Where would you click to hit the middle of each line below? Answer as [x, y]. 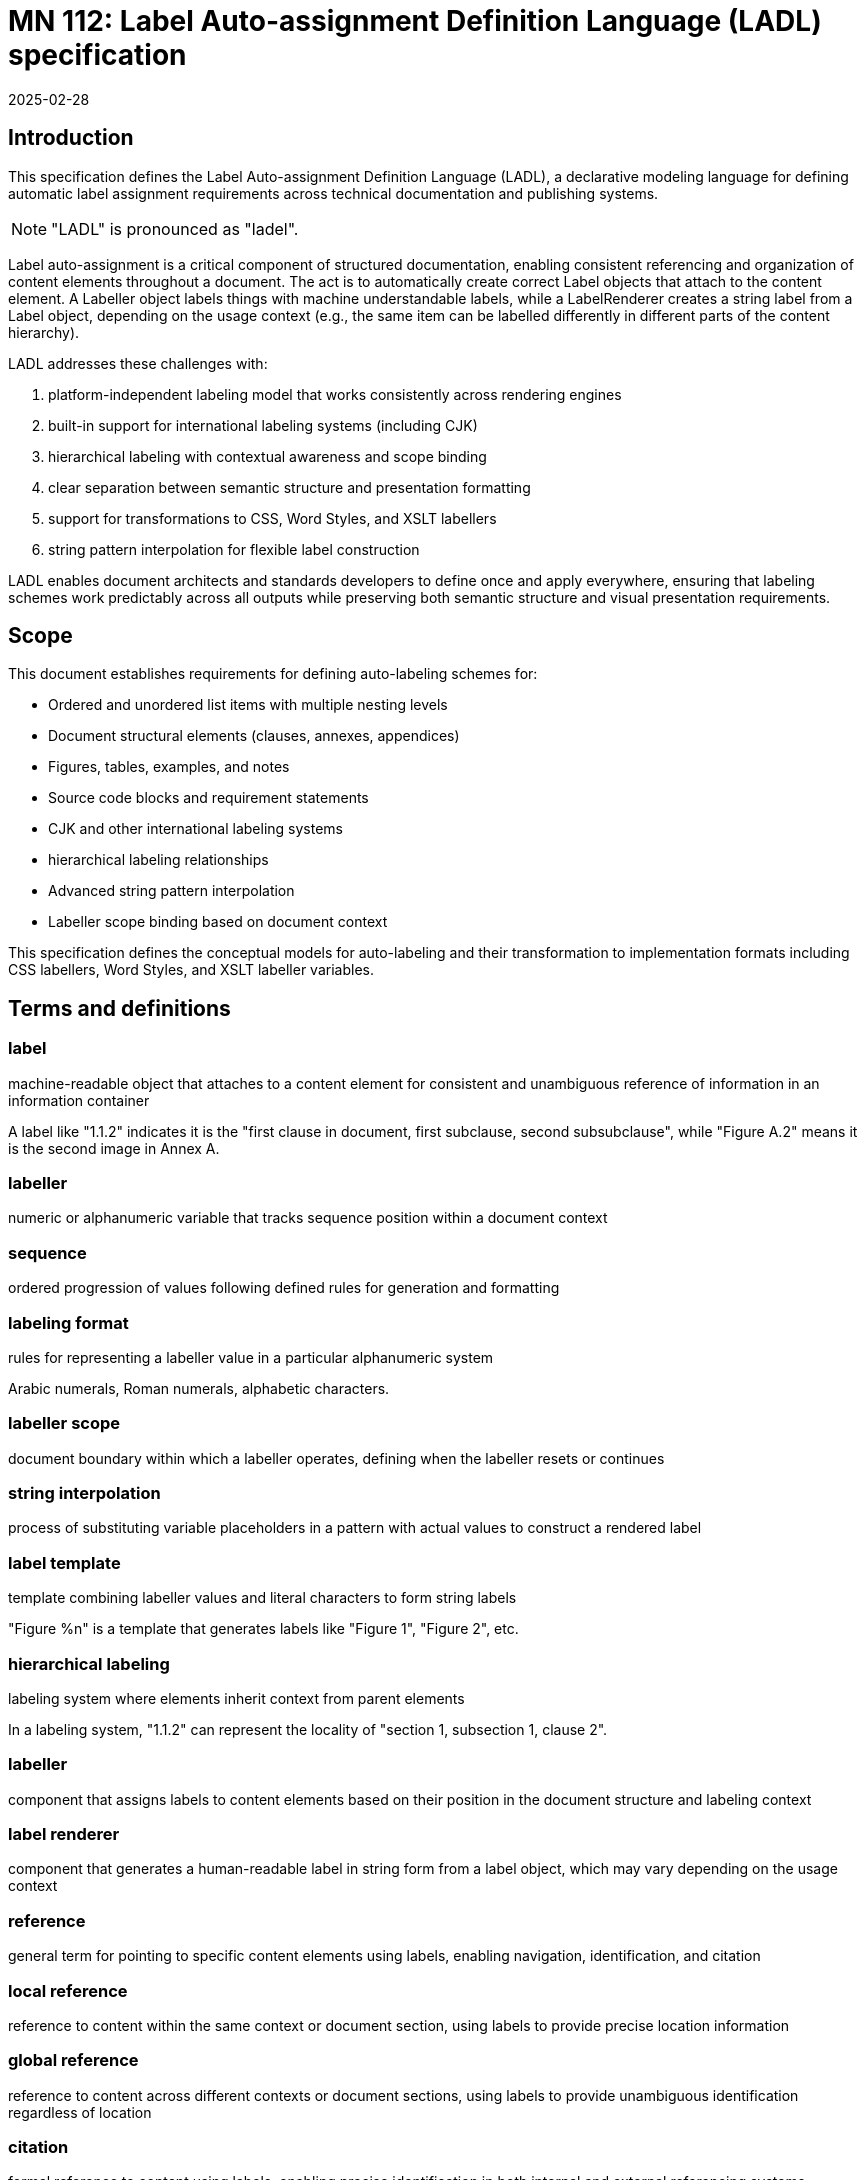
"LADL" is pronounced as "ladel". [175, 228]
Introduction [71, 138]
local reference [68, 1990]
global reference [73, 2060]
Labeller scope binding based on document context [218, 922]
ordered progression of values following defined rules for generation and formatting [284, 1288]
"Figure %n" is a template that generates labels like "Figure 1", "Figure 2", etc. [263, 1629]
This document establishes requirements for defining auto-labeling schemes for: [273, 674]
